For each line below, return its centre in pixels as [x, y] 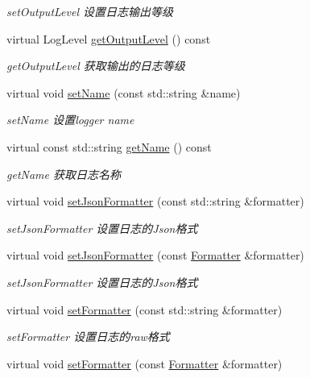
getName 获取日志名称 [64, 174]
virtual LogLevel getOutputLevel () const [109, 38]
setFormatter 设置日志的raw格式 [88, 336]
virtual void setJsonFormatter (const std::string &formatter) [155, 201]
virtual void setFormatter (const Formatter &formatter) [145, 363]
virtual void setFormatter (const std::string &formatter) [145, 309]
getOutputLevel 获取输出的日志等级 [96, 66]
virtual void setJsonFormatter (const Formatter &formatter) [155, 255]
